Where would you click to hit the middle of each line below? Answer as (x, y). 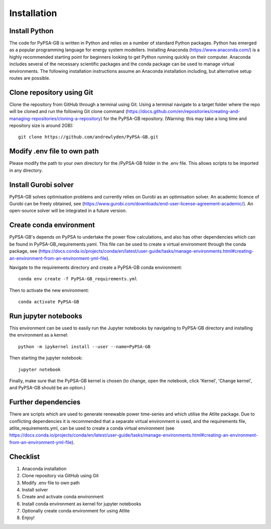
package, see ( (25, 251)
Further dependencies (45, 402)
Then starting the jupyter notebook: (46, 358)
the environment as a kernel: (39, 335)
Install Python (31, 31)
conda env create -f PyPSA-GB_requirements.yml (78, 279)
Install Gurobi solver (41, 185)
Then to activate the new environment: (49, 290)
